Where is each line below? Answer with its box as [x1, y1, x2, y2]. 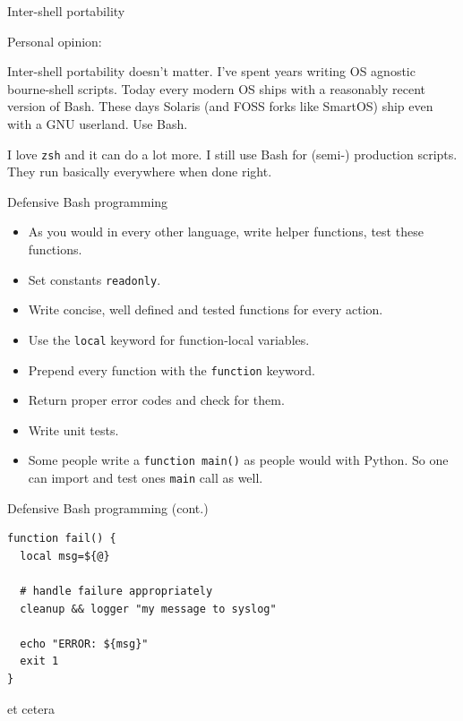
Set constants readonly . [28, 270, 161, 288]
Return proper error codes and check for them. [28, 391, 285, 409]
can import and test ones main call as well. [28, 468, 263, 486]
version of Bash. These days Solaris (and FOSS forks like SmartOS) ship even [7, 97, 433, 116]
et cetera [7, 699, 55, 717]
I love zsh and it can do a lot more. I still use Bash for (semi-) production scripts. [7, 144, 458, 163]
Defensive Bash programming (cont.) [7, 498, 209, 517]
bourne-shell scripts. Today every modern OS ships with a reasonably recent [7, 79, 425, 98]
